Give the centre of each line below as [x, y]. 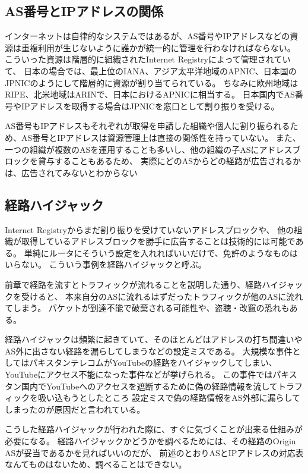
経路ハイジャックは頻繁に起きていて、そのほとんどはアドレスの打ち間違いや [154, 339]
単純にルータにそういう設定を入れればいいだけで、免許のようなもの [157, 252]
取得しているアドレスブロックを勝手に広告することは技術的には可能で [158, 241]
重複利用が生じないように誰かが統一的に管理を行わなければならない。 [158, 47]
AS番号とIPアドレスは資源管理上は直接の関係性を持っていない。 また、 [161, 137]
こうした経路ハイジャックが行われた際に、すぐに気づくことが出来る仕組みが [154, 429]
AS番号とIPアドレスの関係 [84, 11]
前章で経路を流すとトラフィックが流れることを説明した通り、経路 [134, 284]
